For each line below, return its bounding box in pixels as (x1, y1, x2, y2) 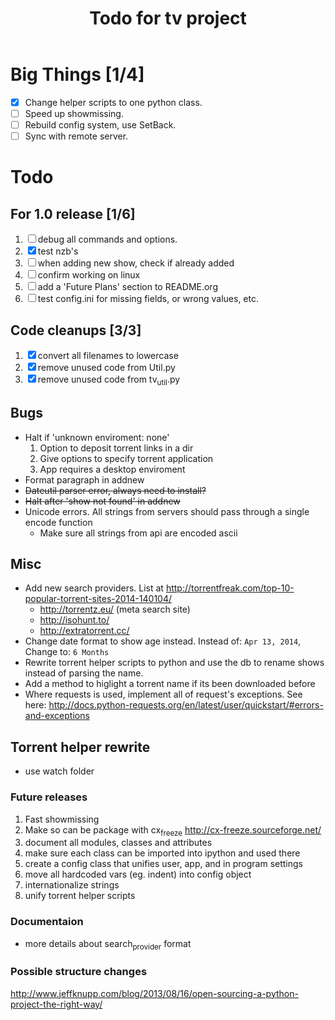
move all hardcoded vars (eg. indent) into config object (24, 868, 252, 881)
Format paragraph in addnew (24, 473, 145, 486)
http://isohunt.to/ (39, 614, 110, 626)
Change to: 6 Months (24, 646, 110, 658)
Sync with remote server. (24, 130, 129, 142)
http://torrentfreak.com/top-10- (165, 582, 295, 594)
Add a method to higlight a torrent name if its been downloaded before (24, 678, 316, 690)
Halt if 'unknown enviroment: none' (24, 431, 170, 443)
